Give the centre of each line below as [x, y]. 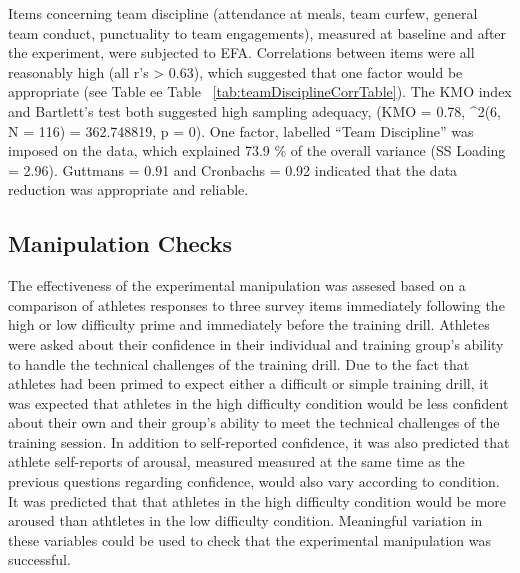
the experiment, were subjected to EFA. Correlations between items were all [241, 52]
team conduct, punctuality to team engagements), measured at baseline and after [257, 32]
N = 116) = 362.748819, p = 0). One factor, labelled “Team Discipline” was [241, 130]
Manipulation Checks [120, 243]
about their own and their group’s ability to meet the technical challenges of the [254, 422]
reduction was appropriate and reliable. [128, 189]
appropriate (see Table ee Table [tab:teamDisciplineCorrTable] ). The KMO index [260, 91]
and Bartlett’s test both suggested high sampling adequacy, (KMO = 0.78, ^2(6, [254, 110]
